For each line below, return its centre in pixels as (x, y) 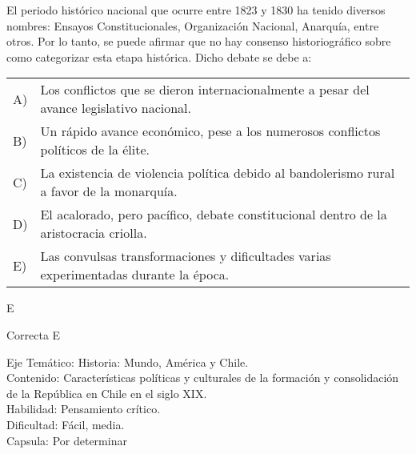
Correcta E (34, 334)
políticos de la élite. (95, 150)
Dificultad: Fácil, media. (66, 424)
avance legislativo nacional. (116, 108)
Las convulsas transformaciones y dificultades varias (186, 256)
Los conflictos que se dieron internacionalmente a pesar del (205, 90)
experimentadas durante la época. (135, 275)
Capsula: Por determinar (67, 440)
